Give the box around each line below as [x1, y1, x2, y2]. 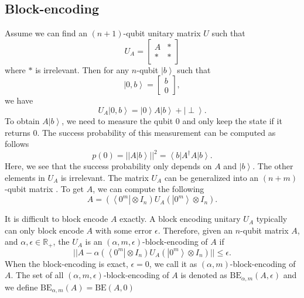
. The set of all [11, 269, 64, 281]
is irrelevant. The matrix [60, 171, 149, 183]
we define [5, 280, 38, 293]
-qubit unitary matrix [123, 27, 201, 39]
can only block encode [5, 224, 84, 236]
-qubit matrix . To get [5, 183, 84, 195]
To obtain [5, 114, 40, 126]
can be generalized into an [164, 171, 259, 183]
